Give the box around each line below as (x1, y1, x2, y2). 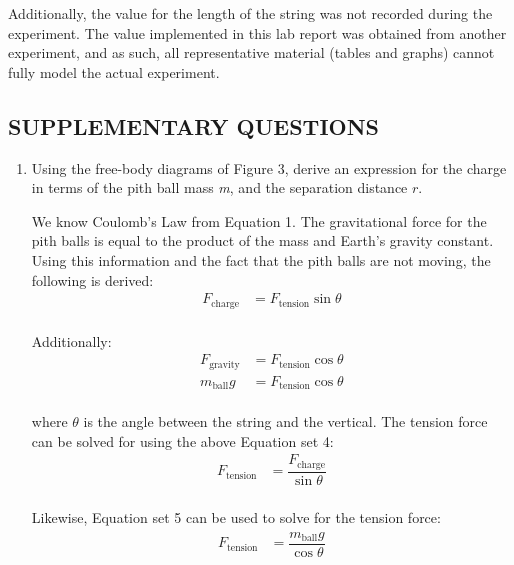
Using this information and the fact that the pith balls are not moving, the (31, 249, 491, 270)
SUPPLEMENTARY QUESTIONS (8, 110, 380, 141)
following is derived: (31, 269, 154, 290)
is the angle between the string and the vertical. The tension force (83, 411, 488, 432)
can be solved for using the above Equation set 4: (31, 430, 334, 451)
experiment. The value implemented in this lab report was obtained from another (8, 22, 507, 43)
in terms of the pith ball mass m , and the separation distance (31, 177, 408, 198)
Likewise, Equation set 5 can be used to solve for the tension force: (31, 506, 441, 527)
